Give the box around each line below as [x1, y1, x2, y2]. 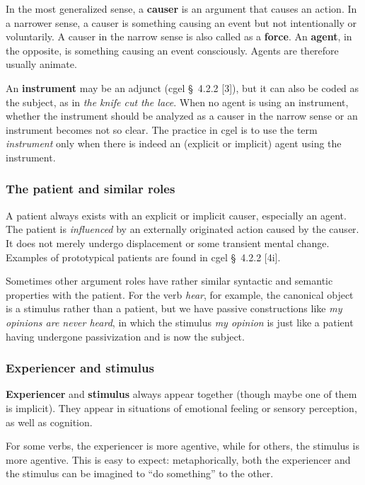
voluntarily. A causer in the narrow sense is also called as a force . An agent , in [6, 29, 352, 44]
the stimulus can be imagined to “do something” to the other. [6, 466, 274, 481]
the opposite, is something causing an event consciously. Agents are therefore [6, 42, 339, 57]
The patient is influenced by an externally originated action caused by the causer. [6, 222, 359, 236]
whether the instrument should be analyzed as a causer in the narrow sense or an [6, 108, 358, 123]
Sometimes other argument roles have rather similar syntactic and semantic [6, 273, 333, 288]
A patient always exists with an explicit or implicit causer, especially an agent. [6, 207, 347, 222]
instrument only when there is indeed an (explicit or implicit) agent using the [6, 136, 342, 151]
